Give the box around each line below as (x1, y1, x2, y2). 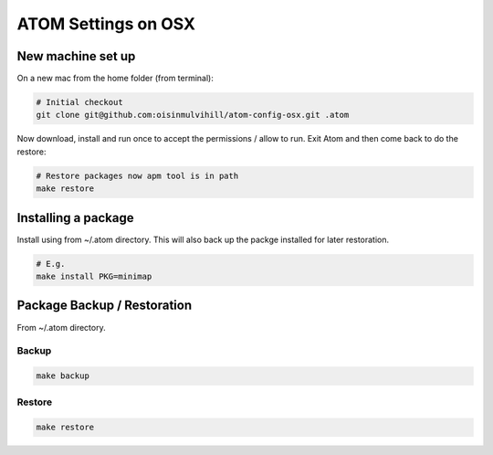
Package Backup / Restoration (16, 298, 193, 313)
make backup (36, 371, 90, 381)
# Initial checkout (36, 97, 123, 108)
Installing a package (16, 210, 134, 226)
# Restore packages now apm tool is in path (36, 170, 239, 181)
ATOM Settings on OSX (16, 14, 196, 34)
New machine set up (16, 48, 136, 64)
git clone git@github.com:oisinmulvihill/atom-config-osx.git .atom (36, 110, 350, 121)
